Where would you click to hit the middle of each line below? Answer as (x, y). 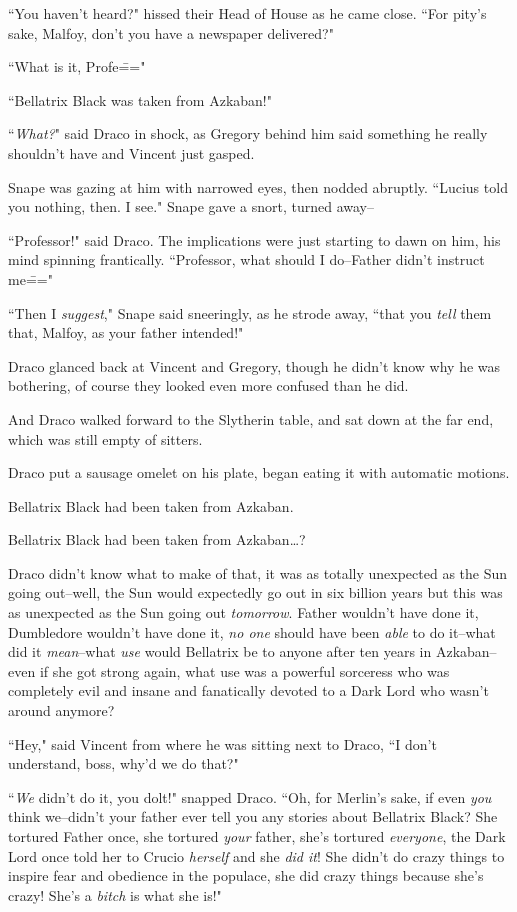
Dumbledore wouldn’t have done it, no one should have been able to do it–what (252, 631)
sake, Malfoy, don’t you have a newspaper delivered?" (171, 32)
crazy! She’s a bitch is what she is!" (115, 894)
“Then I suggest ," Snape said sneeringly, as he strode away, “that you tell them (250, 312)
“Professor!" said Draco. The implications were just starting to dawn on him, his (254, 239)
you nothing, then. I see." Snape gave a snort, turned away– (191, 206)
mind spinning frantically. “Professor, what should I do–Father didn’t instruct (246, 259)
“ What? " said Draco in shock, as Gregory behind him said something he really (248, 133)
